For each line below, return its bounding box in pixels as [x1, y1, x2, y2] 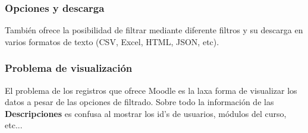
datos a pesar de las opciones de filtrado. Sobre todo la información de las [5, 96, 274, 108]
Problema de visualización [5, 61, 133, 75]
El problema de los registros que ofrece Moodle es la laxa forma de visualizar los [5, 84, 297, 96]
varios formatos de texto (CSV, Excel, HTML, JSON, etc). [5, 35, 219, 47]
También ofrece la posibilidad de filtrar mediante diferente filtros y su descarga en [5, 24, 303, 36]
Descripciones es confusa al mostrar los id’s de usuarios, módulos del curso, [5, 107, 287, 119]
